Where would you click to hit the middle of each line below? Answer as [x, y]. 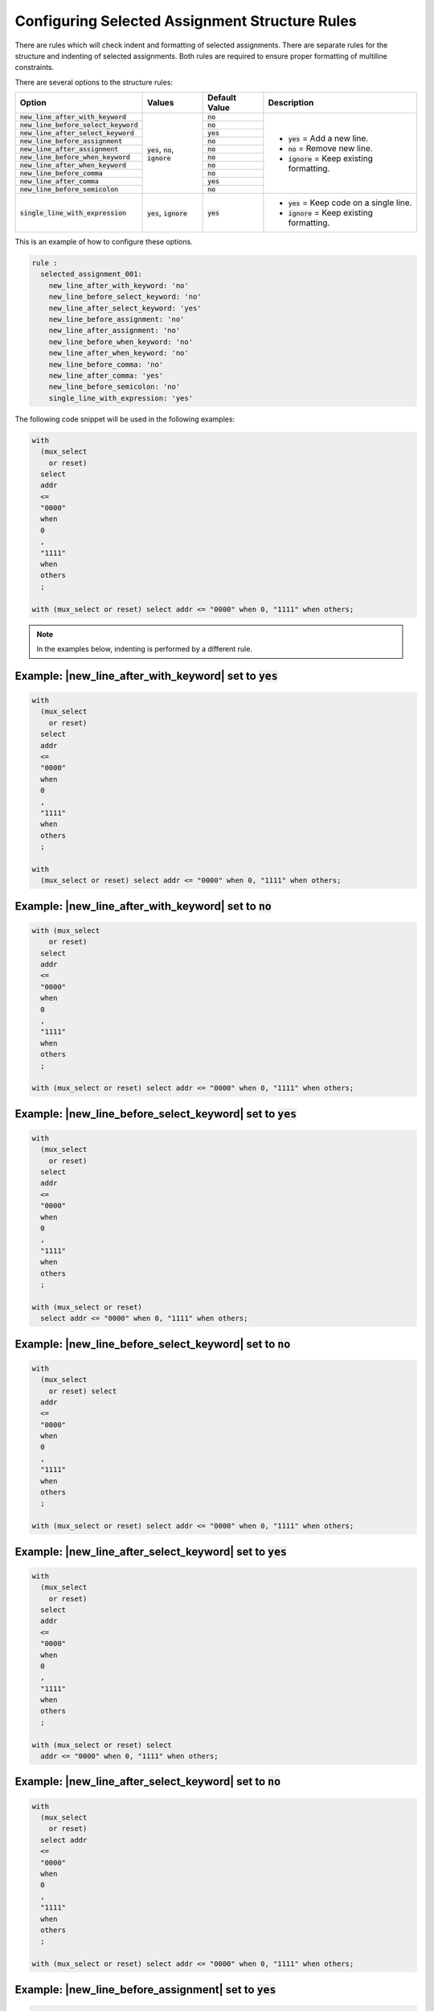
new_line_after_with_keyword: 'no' [119, 285]
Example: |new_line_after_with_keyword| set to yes [146, 676]
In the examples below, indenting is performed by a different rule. [145, 648]
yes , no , [161, 150]
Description [291, 103]
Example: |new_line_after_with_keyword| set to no [143, 906]
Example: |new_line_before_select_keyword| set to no [153, 1344]
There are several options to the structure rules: [94, 82]
